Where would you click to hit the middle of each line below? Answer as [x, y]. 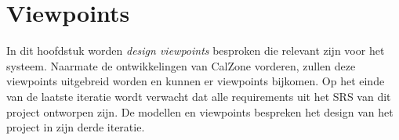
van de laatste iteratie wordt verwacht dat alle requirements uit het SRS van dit [199, 96]
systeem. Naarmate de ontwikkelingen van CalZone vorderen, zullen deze [181, 65]
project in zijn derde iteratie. [76, 127]
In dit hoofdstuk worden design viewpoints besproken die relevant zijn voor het [196, 50]
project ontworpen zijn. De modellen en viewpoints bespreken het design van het [200, 111]
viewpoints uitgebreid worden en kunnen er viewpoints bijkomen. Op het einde [196, 81]
